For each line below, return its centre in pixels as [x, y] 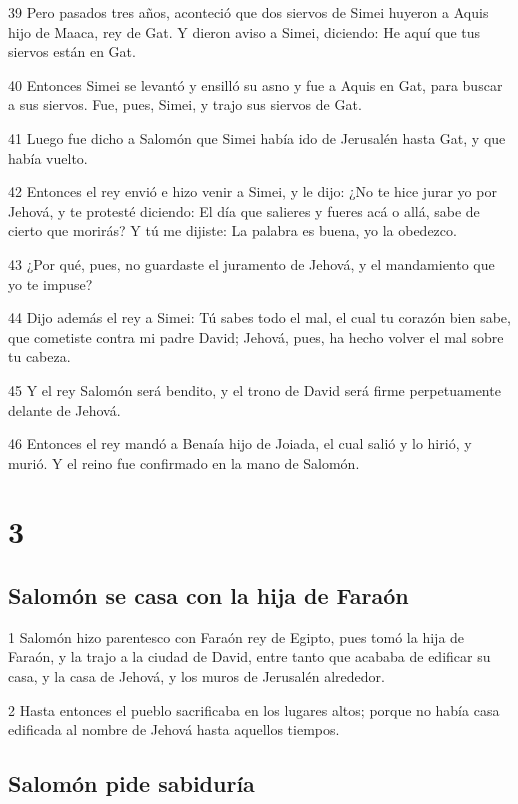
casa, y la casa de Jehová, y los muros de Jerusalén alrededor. [196, 676]
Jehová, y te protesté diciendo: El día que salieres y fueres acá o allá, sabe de [244, 210]
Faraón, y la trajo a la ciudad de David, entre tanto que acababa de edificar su [249, 656]
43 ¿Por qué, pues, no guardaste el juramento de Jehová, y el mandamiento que [251, 263]
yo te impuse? [50, 283]
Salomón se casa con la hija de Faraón [208, 595]
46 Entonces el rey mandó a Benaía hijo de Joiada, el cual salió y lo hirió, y [240, 443]
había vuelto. [48, 157]
